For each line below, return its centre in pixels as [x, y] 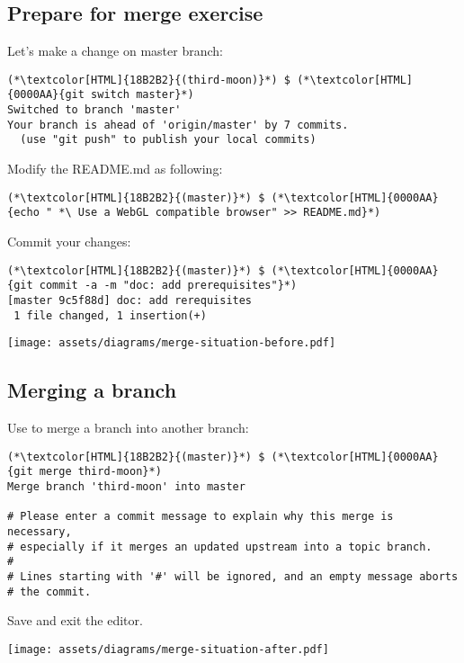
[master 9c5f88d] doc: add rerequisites [130, 300]
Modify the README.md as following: [115, 169]
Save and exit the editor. [75, 620]
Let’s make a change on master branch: [115, 51]
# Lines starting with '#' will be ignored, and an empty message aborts [233, 576]
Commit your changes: [69, 241]
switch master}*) [143, 95]
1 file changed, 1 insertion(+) [110, 315]
